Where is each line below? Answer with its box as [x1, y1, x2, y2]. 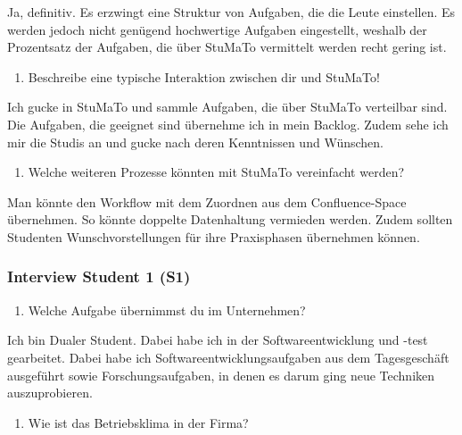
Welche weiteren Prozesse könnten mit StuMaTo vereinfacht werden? [28, 163, 405, 181]
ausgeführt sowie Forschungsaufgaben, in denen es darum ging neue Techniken [7, 365, 435, 384]
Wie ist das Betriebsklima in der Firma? [28, 413, 249, 431]
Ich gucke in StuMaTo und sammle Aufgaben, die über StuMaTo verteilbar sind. [7, 97, 448, 116]
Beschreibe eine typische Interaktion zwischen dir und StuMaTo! [28, 67, 380, 86]
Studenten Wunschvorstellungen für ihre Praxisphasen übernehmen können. [7, 227, 420, 246]
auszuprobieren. [7, 383, 93, 402]
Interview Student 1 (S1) [7, 265, 191, 288]
